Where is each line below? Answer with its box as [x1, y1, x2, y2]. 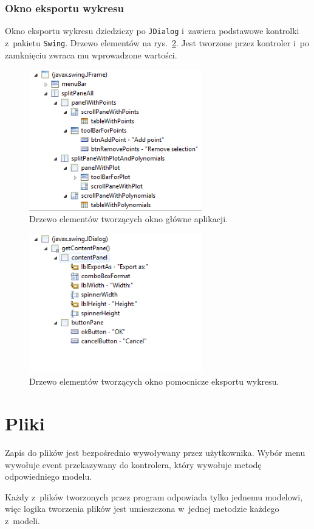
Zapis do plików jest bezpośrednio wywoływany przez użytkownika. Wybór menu [5, 446, 305, 459]
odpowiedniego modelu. [5, 470, 92, 483]
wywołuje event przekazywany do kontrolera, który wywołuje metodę [5, 458, 262, 471]
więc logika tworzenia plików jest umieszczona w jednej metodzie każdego [5, 502, 279, 515]
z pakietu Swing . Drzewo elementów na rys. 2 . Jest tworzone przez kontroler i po [5, 36, 309, 49]
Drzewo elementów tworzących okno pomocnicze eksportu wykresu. [29, 375, 279, 388]
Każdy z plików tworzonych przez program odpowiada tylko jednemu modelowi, [5, 490, 303, 503]
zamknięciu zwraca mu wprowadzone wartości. [5, 48, 177, 61]
